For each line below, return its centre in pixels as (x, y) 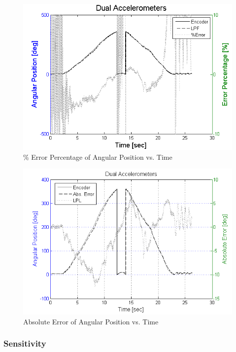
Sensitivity (25, 343)
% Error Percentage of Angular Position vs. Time (98, 157)
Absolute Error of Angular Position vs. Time (91, 321)
